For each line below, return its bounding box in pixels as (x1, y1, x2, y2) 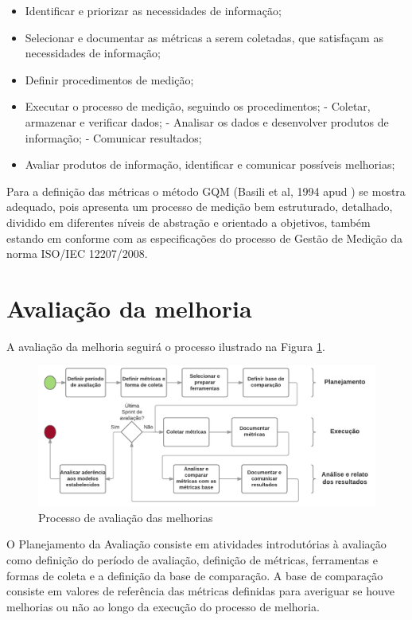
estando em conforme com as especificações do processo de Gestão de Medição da (6, 229, 402, 246)
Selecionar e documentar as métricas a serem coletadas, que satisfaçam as (25, 29, 383, 45)
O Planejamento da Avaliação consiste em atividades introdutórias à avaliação (6, 536, 387, 552)
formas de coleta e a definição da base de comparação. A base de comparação (6, 567, 383, 583)
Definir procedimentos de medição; (25, 71, 194, 88)
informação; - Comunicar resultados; (25, 129, 202, 146)
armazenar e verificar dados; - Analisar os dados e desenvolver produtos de (25, 113, 389, 130)
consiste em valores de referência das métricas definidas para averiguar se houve (6, 583, 395, 599)
